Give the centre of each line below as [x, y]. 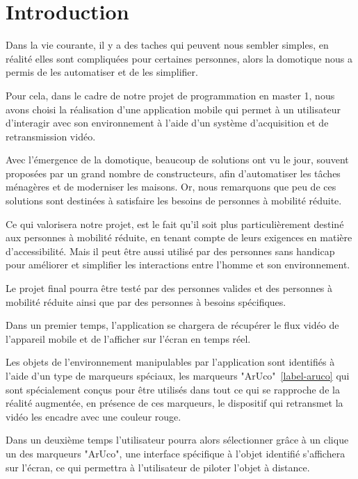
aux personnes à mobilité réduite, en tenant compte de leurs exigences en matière [179, 237]
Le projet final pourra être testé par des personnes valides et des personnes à [169, 288]
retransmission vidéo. [51, 136]
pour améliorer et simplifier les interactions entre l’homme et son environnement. [178, 265]
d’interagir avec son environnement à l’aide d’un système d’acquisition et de [167, 123]
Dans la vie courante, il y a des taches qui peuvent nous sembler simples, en [167, 45]
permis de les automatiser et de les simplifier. [102, 72]
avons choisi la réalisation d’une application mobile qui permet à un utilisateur [173, 109]
